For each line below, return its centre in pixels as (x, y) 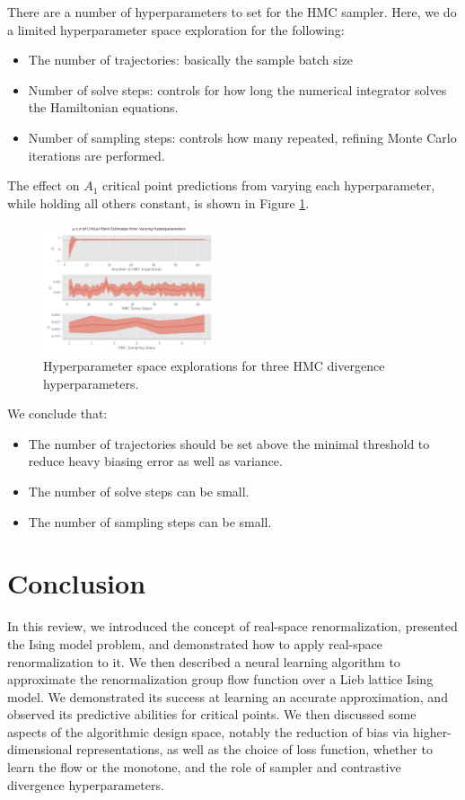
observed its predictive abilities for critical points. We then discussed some (212, 714)
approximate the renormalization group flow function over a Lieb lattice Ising (220, 679)
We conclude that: (57, 413)
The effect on (44, 185)
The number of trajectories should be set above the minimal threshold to (229, 443)
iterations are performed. (97, 155)
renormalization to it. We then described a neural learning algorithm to (204, 661)
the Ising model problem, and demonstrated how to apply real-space (195, 643)
